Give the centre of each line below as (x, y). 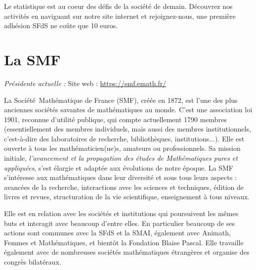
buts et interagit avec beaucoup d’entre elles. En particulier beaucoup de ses (119, 223)
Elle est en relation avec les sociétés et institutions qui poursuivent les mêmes (121, 213)
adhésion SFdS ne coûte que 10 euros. (61, 25)
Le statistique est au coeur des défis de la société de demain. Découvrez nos (118, 6)
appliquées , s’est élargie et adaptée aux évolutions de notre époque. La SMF (119, 167)
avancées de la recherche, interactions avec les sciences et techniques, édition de (124, 187)
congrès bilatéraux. (33, 262)
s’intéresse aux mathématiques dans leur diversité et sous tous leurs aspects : (120, 177)
